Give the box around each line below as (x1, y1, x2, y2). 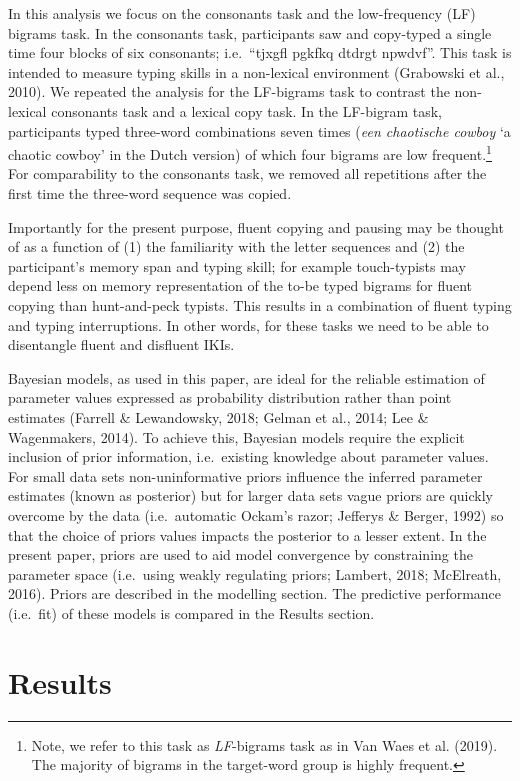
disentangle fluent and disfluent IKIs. (8, 334, 235, 355)
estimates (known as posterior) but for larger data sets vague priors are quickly (8, 485, 494, 506)
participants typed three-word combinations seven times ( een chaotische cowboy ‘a (8, 120, 511, 141)
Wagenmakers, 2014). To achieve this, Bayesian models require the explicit (8, 426, 465, 447)
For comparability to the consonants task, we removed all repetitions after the (8, 163, 487, 184)
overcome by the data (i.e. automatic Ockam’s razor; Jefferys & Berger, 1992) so (8, 504, 504, 525)
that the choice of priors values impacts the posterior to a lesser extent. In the (8, 524, 487, 545)
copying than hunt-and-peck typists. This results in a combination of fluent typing (8, 294, 512, 315)
